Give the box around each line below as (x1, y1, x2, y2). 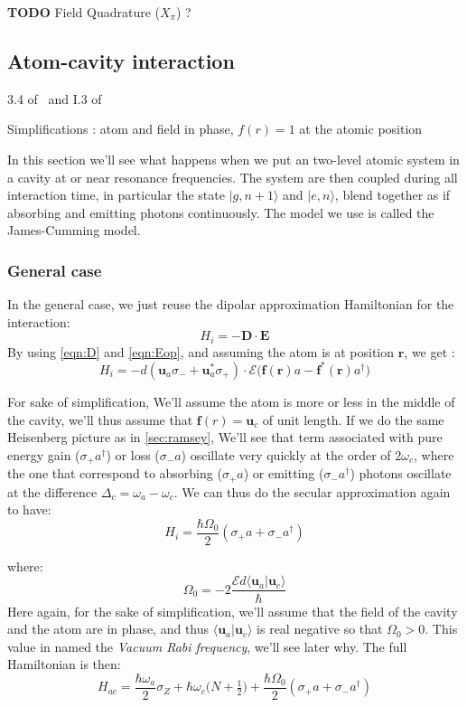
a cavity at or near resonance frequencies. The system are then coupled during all (7, 167, 458, 186)
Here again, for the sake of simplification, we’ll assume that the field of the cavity (7, 601, 458, 620)
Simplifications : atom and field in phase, (7, 119, 234, 138)
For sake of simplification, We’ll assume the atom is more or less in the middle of (7, 391, 455, 410)
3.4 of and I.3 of (7, 89, 102, 108)
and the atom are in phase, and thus (7, 619, 210, 638)
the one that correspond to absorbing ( (7, 464, 222, 483)
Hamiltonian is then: (7, 655, 121, 674)
